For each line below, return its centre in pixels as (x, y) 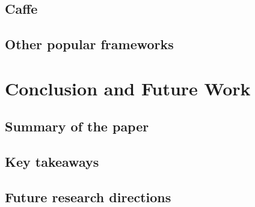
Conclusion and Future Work (128, 88)
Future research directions (88, 196)
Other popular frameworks (89, 44)
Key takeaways (52, 162)
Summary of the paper (77, 126)
